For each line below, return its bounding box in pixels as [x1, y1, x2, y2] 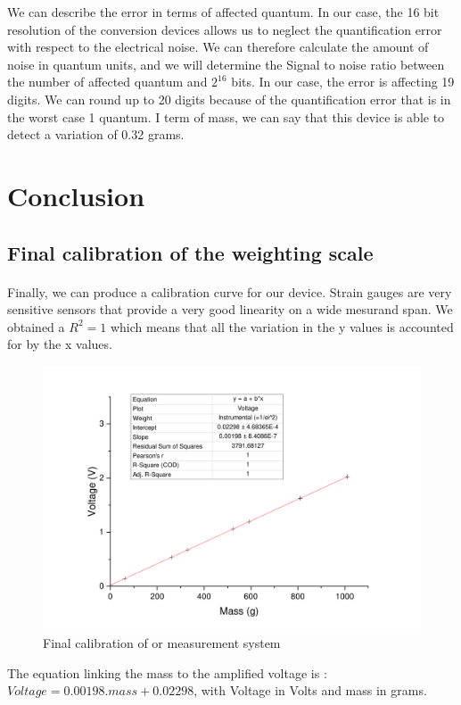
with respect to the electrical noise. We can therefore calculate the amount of [7, 37, 429, 56]
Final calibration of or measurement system [43, 633, 281, 651]
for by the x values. [7, 335, 112, 353]
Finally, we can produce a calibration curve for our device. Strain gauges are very [7, 282, 452, 301]
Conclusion [7, 177, 145, 213]
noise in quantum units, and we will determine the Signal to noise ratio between [7, 54, 445, 73]
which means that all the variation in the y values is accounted [110, 317, 454, 336]
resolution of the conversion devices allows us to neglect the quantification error [7, 20, 442, 38]
